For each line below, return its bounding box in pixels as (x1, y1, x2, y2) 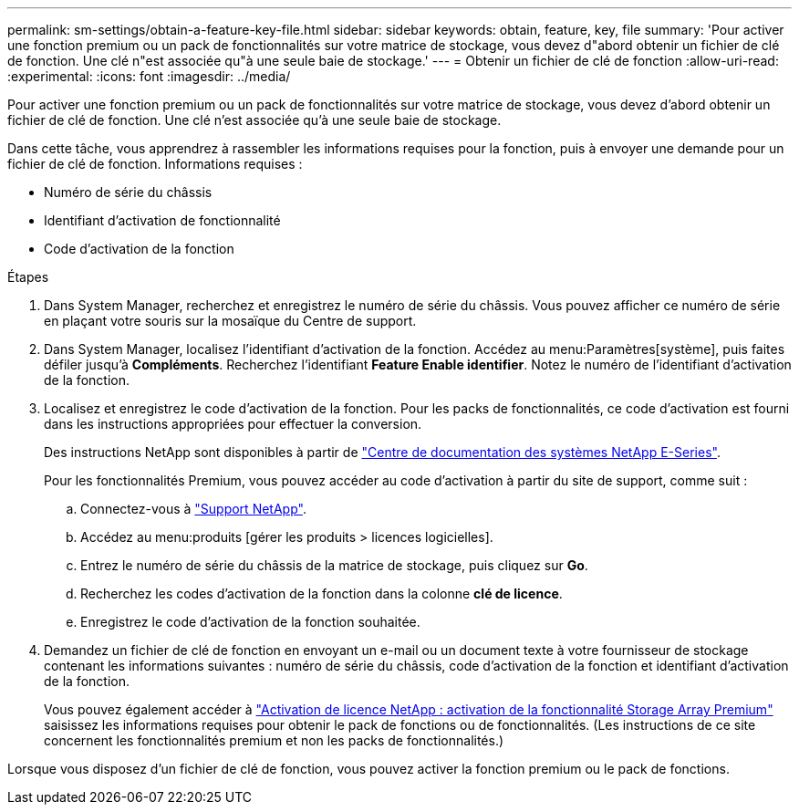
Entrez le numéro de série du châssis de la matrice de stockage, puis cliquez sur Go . (80, 557, 588, 573)
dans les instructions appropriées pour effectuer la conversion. (44, 416, 422, 432)
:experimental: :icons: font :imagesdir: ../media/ (7, 68, 291, 84)
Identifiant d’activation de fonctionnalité (44, 213, 281, 228)
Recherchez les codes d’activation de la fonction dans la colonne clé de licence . (80, 586, 563, 601)
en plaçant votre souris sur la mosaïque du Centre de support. (44, 313, 417, 328)
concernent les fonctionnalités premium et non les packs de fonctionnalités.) (44, 733, 504, 748)
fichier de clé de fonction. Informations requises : (7, 156, 303, 172)
